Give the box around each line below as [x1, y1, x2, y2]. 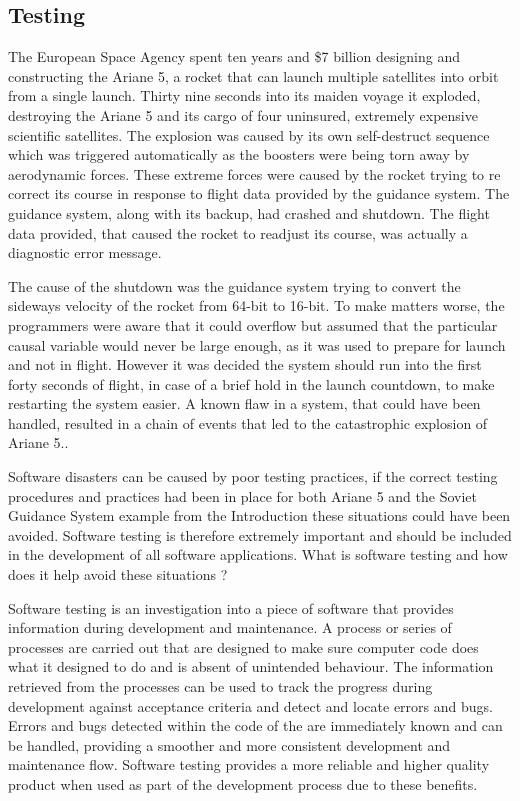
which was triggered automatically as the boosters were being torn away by [8, 144, 470, 165]
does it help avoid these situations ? [8, 564, 228, 585]
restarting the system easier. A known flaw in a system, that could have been [8, 393, 481, 414]
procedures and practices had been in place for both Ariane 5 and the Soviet [8, 485, 477, 506]
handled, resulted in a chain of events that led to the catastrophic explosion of [8, 412, 488, 433]
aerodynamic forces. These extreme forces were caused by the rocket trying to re [8, 163, 501, 184]
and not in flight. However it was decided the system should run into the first [8, 354, 482, 375]
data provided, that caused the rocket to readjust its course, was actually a [8, 222, 468, 243]
